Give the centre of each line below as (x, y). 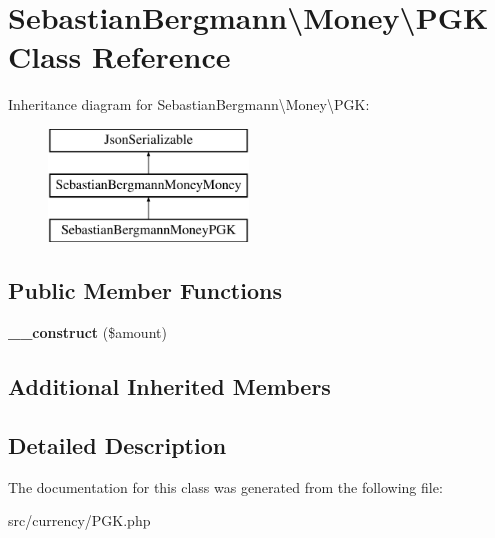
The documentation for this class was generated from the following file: (225, 486)
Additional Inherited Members (169, 386)
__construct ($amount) (87, 332)
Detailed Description (117, 444)
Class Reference (119, 56)
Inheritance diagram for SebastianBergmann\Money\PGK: (189, 104)
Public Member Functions (145, 290)
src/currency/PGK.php (79, 520)
